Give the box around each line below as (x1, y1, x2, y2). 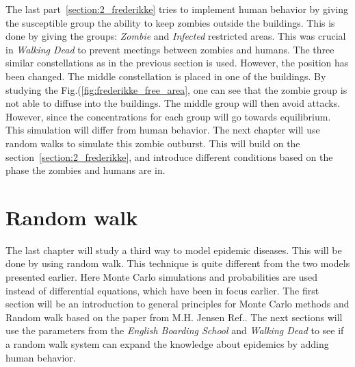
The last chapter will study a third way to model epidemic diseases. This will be (5, 242, 342, 257)
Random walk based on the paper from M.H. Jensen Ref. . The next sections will (5, 309, 343, 324)
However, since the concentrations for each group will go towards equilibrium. (5, 109, 331, 123)
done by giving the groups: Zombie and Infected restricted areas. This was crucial (5, 29, 346, 43)
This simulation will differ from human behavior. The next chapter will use (5, 123, 320, 137)
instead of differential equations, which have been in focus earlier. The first (5, 283, 319, 297)
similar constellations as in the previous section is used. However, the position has (5, 55, 349, 70)
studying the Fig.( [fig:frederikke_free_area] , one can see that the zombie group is (5, 82, 347, 97)
